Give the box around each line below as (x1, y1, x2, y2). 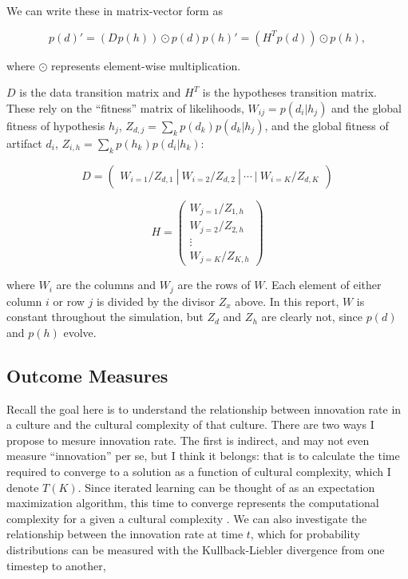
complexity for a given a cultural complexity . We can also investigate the (6, 510, 367, 526)
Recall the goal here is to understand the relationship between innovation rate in (6, 400, 402, 417)
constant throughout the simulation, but (6, 308, 204, 325)
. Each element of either (264, 276, 382, 293)
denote (6, 478, 39, 495)
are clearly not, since (261, 308, 363, 325)
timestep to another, (6, 557, 106, 573)
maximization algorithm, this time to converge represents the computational (6, 494, 379, 511)
